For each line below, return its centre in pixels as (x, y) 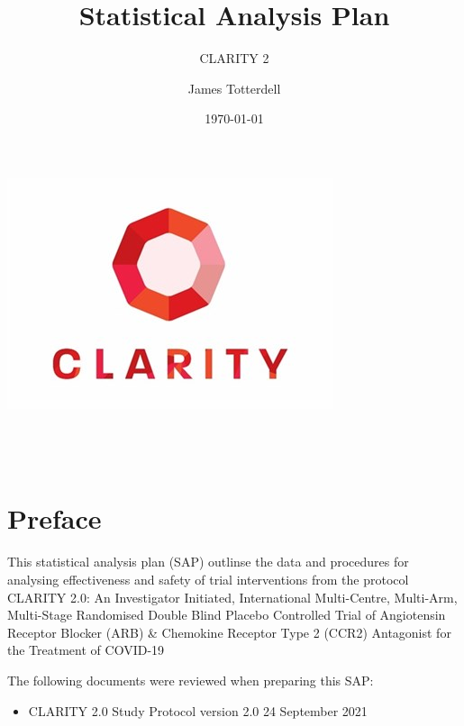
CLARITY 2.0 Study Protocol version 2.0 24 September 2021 (198, 710)
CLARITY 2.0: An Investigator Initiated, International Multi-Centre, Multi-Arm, (232, 597)
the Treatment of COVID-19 (86, 650)
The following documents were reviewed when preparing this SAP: (191, 680)
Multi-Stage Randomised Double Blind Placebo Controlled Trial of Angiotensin (227, 615)
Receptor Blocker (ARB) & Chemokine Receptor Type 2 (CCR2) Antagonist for (229, 632)
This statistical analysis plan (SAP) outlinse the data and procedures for (208, 562)
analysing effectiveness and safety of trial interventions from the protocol (208, 579)
